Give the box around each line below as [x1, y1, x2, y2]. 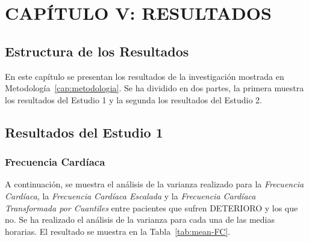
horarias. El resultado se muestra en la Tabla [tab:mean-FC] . [5, 225, 231, 237]
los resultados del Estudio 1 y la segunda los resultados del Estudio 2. [5, 93, 262, 106]
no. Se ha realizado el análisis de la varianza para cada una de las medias [5, 213, 275, 226]
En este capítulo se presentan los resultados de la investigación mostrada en [5, 70, 284, 82]
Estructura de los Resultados [5, 41, 189, 60]
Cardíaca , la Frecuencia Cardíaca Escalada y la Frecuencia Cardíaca [5, 189, 256, 202]
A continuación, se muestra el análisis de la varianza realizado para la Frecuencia [5, 178, 304, 190]
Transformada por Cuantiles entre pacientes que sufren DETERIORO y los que [5, 201, 298, 214]
